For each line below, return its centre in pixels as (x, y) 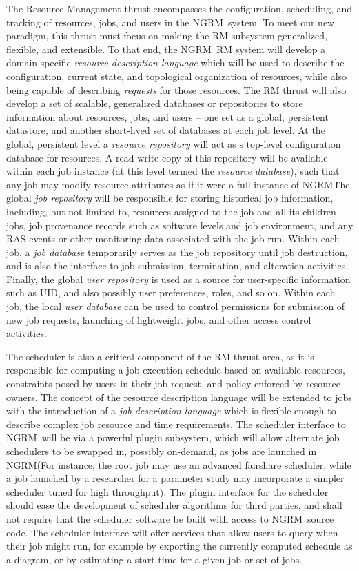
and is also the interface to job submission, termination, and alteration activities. (177, 265)
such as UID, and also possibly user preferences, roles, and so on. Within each (171, 292)
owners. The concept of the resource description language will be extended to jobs (179, 397)
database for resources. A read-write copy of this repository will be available (167, 157)
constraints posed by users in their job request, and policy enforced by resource (173, 384)
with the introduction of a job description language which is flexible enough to (171, 410)
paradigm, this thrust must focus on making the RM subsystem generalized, (167, 36)
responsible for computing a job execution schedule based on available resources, (176, 370)
